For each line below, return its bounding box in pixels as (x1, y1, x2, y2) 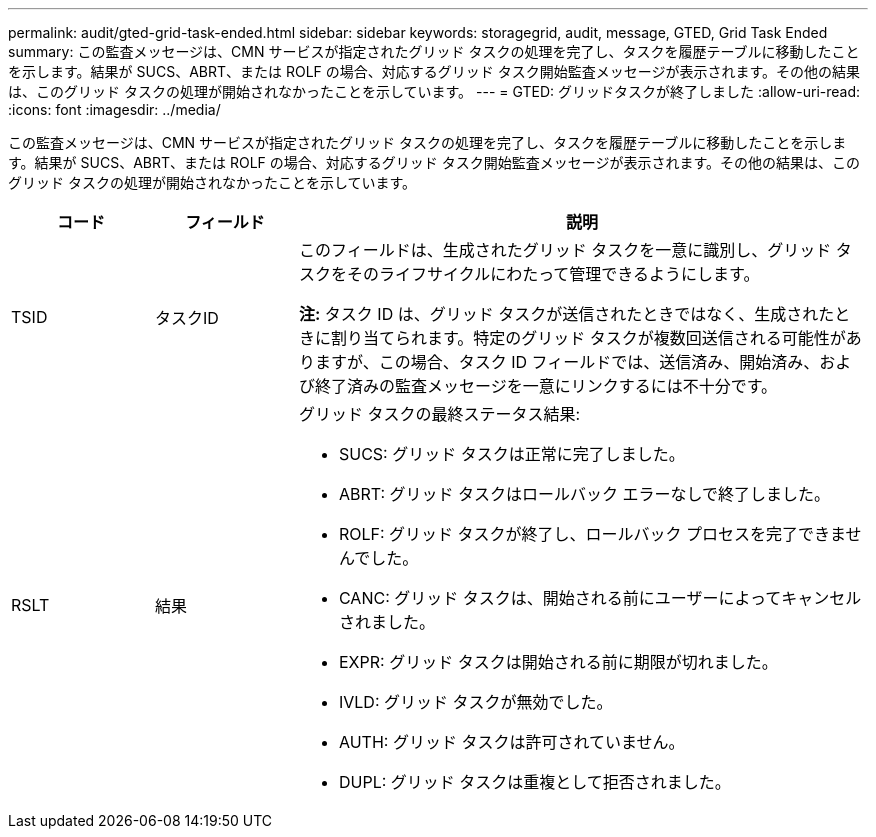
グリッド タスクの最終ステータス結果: (298, 404, 581, 424)
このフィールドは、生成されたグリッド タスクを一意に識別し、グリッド (298, 240, 832, 260)
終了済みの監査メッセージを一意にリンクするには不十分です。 (314, 376, 778, 396)
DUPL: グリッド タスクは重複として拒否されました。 (338, 772, 731, 792)
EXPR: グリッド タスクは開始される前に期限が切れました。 (338, 652, 778, 672)
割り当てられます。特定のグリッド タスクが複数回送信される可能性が (330, 328, 846, 348)
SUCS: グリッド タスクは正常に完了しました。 (338, 444, 685, 464)
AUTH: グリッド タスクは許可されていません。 (338, 732, 685, 752)
